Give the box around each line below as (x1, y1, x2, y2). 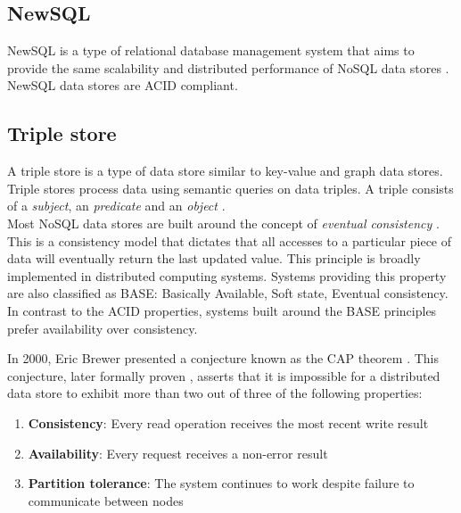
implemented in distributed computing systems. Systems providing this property (7, 266, 447, 285)
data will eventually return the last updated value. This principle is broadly (7, 249, 421, 268)
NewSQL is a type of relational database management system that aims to (7, 41, 415, 60)
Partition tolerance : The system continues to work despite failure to (28, 474, 415, 492)
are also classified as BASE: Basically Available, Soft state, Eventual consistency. (7, 284, 449, 302)
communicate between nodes (28, 491, 184, 509)
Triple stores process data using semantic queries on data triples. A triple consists (7, 178, 454, 197)
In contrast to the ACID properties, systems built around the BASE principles (7, 301, 437, 319)
